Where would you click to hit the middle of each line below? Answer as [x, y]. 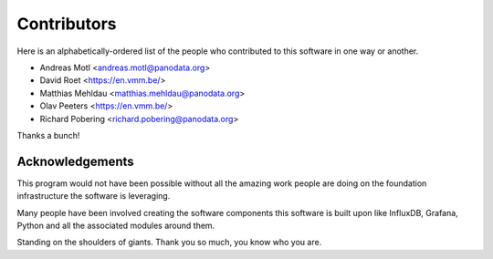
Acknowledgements [75, 161]
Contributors [67, 24]
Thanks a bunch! [48, 135]
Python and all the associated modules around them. [116, 225]
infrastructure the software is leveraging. [94, 196]
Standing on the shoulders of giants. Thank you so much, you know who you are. [169, 243]
